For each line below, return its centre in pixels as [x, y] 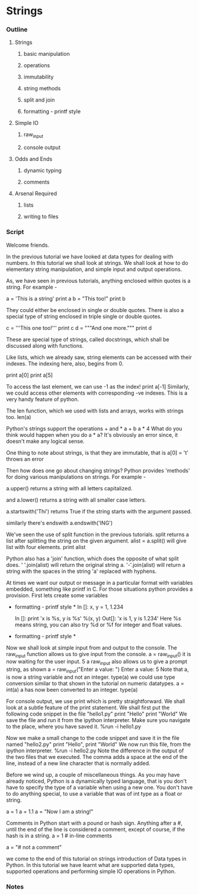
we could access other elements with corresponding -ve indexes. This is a [97, 393]
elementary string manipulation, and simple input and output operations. [94, 269]
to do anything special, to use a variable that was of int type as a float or [94, 793]
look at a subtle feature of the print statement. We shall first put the [88, 707]
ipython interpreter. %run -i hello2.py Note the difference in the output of [95, 751]
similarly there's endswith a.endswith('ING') [60, 523]
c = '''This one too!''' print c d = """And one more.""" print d [79, 327]
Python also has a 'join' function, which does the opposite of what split [92, 558]
